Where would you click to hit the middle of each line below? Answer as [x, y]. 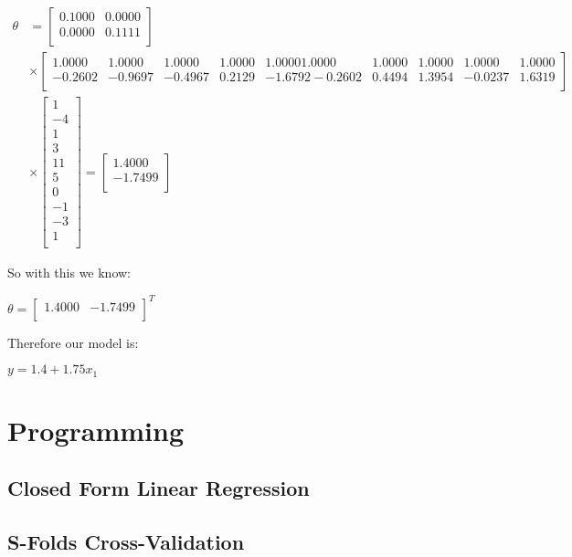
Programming [95, 430]
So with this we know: [69, 273]
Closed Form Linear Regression [159, 488]
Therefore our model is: [73, 342]
